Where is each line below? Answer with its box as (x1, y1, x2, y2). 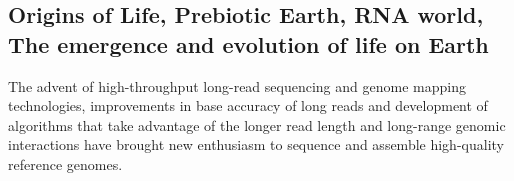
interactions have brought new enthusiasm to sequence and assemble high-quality (8, 134, 504, 155)
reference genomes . (8, 153, 123, 174)
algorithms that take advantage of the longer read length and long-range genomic (8, 114, 506, 135)
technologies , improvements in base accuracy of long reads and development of (8, 95, 488, 116)
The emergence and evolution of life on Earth (8, 28, 489, 59)
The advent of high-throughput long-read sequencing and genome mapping (8, 75, 466, 96)
